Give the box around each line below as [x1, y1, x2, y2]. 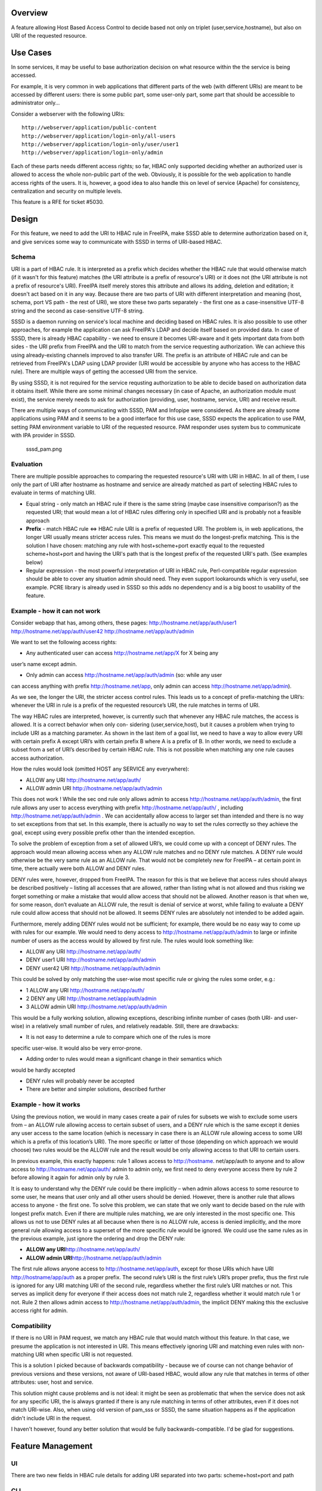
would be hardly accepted [11, 1066, 76, 1074]
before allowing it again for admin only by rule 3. [11, 1174, 130, 1181]
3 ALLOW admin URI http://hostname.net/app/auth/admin [26, 1003, 167, 1010]
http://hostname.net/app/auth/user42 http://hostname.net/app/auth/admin [11, 627, 194, 635]
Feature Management [11, 1441, 93, 1452]
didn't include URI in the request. [11, 1414, 92, 1422]
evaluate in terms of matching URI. [11, 489, 96, 496]
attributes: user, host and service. [11, 1378, 94, 1386]
